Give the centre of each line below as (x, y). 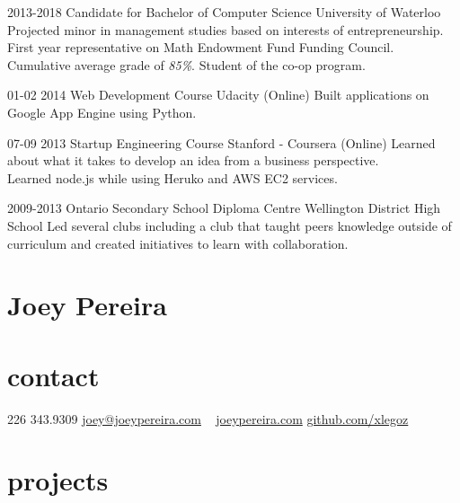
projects (58, 480)
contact (53, 375)
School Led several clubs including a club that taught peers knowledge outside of (230, 225)
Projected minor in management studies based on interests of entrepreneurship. (226, 29)
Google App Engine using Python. (102, 112)
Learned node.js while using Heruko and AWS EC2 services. (172, 177)
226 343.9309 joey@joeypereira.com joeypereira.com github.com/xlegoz (208, 418)
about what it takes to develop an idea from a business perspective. (193, 160)
